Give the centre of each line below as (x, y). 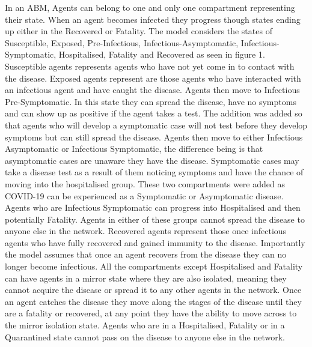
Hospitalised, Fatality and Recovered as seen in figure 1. (162, 54)
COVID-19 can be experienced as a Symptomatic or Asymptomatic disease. (144, 195)
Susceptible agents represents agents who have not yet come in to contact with (150, 66)
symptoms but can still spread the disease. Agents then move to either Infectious (154, 137)
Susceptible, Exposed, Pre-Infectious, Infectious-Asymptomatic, (122, 42)
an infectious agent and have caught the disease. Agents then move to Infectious (152, 90)
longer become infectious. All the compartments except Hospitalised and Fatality (154, 266)
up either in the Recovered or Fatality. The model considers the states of (139, 31)
